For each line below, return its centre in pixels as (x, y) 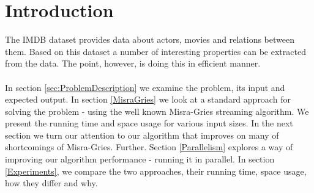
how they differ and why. (51, 183)
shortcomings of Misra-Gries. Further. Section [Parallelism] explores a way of (149, 147)
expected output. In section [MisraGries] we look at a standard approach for (148, 99)
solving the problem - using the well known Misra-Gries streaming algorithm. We (157, 111)
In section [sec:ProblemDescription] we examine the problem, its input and (145, 87)
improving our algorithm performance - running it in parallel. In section (140, 159)
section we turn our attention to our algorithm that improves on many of (142, 135)
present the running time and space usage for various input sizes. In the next (149, 123)
